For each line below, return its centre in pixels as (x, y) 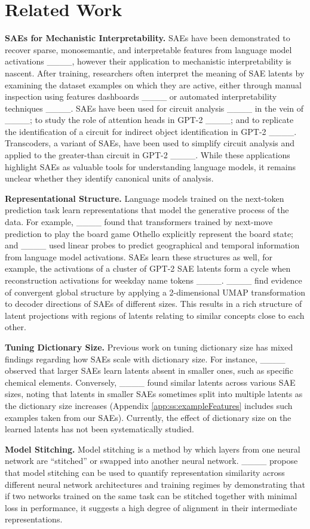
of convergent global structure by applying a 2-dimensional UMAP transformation (155, 292)
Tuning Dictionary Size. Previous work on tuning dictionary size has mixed (149, 347)
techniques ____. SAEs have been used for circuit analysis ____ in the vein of (154, 108)
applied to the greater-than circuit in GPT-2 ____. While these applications (148, 155)
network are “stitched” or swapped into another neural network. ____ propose (151, 461)
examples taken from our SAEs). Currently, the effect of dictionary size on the (148, 417)
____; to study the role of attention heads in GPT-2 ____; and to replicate (149, 120)
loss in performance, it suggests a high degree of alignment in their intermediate (151, 507)
